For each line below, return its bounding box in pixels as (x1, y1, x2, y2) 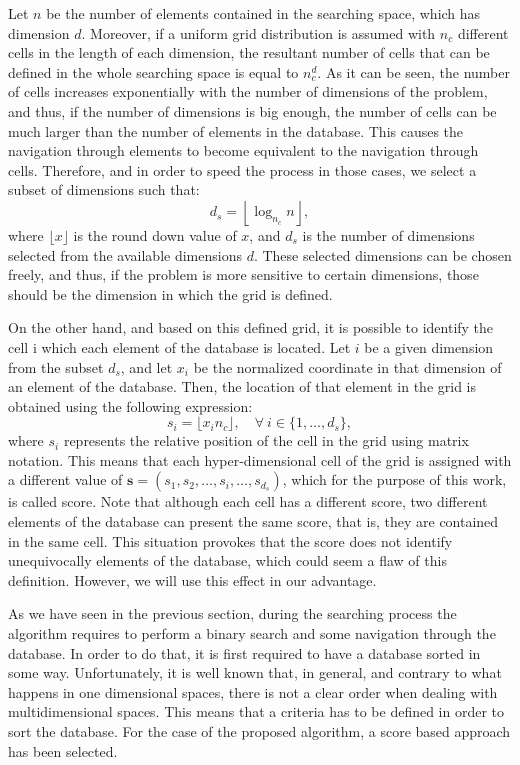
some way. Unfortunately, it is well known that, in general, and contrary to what (8, 662, 502, 683)
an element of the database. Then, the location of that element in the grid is (8, 376, 477, 397)
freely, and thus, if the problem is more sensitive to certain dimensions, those (8, 264, 479, 285)
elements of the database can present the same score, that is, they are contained (8, 511, 499, 532)
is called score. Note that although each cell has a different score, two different (8, 491, 488, 512)
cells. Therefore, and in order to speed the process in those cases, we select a (8, 159, 477, 180)
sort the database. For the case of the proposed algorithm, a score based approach (8, 721, 511, 741)
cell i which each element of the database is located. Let (8, 336, 351, 357)
